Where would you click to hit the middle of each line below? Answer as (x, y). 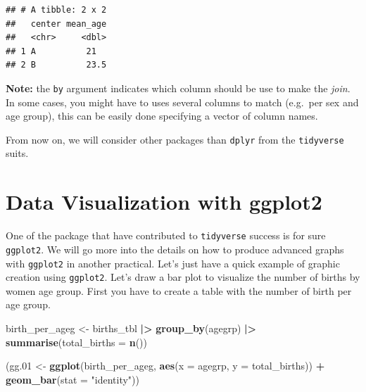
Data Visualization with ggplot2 (164, 202)
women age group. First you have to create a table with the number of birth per (179, 290)
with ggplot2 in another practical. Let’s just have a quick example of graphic (173, 263)
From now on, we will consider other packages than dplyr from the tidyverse (175, 139)
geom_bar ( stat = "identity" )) (73, 379)
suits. (17, 153)
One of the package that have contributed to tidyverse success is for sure (166, 235)
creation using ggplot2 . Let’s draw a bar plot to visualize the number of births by (183, 277)
